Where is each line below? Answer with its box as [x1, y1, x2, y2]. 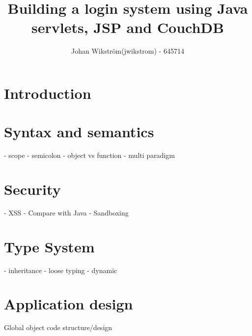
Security [4, 179, 61, 199]
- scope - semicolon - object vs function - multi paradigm [4, 150, 175, 160]
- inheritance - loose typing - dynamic [4, 265, 117, 275]
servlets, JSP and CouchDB [31, 17, 224, 37]
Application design [4, 294, 133, 314]
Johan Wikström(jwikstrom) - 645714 [71, 46, 184, 56]
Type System [4, 236, 95, 256]
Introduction [4, 83, 91, 103]
